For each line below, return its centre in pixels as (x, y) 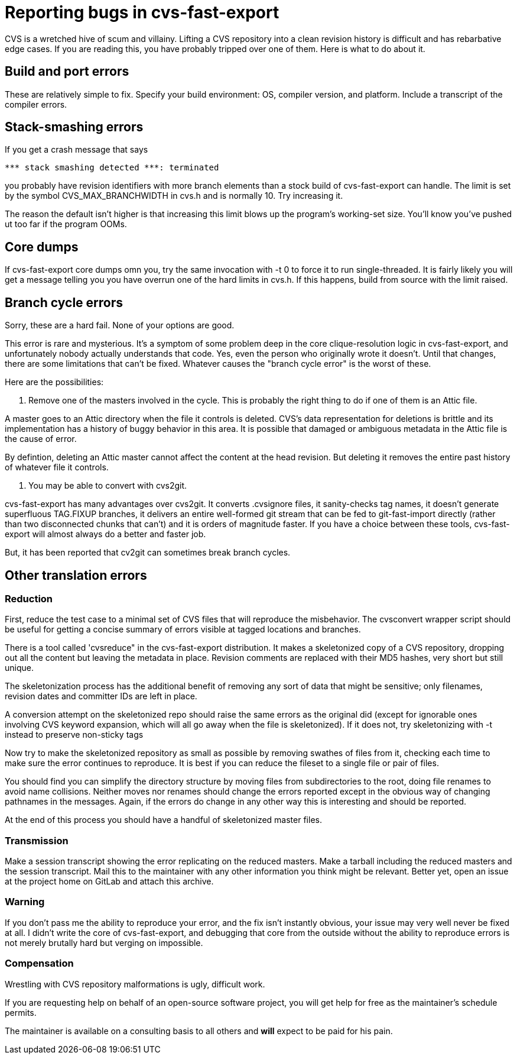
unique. (19, 668)
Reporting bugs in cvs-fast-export (142, 12)
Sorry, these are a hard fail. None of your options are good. (120, 325)
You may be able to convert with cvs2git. (108, 486)
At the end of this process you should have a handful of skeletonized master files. (163, 820)
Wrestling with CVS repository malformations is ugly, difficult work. (135, 984)
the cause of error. (41, 439)
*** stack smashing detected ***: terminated (112, 168)
